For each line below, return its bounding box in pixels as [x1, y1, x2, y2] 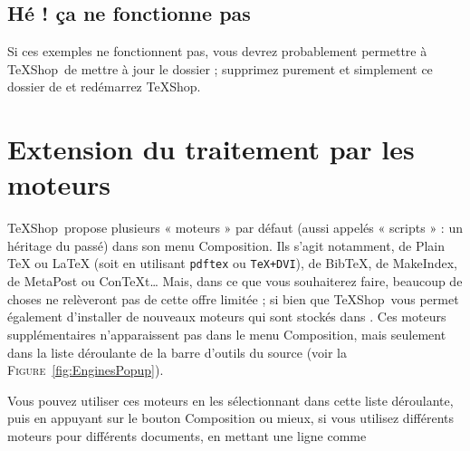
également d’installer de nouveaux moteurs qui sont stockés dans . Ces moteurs [7, 307, 446, 326]
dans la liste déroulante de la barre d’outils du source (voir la [7, 342, 348, 361]
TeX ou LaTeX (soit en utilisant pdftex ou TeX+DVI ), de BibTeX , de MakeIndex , [7, 254, 457, 273]
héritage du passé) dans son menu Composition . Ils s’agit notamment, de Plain [7, 235, 446, 254]
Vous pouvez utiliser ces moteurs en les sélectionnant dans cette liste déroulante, [7, 390, 454, 409]
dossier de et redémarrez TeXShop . [7, 77, 201, 96]
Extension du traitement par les [7, 130, 415, 168]
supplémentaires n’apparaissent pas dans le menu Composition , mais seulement [7, 324, 446, 343]
